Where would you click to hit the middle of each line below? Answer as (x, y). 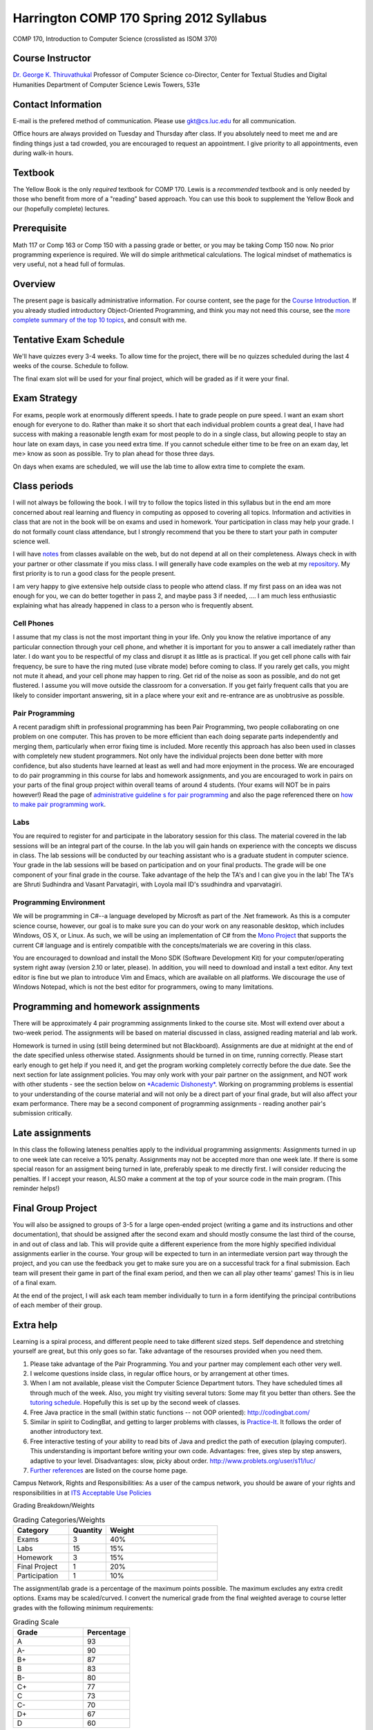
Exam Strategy (45, 398)
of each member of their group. (58, 1305)
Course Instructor (52, 58)
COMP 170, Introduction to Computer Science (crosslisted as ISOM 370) (115, 39)
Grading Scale (36, 1622)
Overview (34, 284)
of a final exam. (35, 1283)
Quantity (88, 1530)
